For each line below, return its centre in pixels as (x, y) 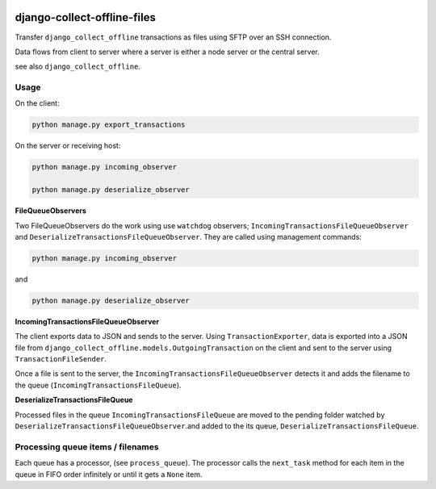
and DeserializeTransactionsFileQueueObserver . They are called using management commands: (189, 236)
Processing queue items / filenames (87, 446)
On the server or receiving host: (68, 146)
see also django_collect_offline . (78, 67)
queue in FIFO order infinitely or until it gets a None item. (109, 474)
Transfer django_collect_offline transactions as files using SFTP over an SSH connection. (173, 37)
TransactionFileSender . (61, 359)
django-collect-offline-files (86, 17)
